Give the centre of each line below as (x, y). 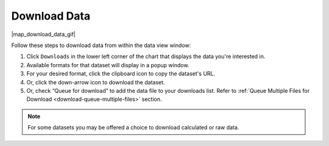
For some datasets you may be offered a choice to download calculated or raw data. (133, 128)
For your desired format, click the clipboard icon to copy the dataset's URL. (121, 74)
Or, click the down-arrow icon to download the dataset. (96, 82)
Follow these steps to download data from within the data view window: (101, 45)
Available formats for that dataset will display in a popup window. (108, 65)
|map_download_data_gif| (44, 34)
